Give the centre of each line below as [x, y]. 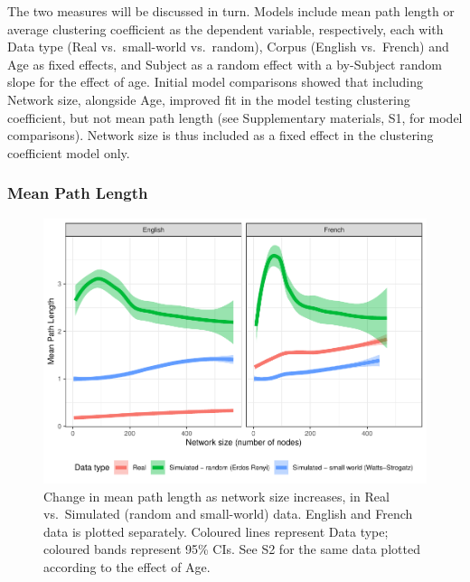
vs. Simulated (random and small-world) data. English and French [228, 514]
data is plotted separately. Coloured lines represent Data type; [216, 531]
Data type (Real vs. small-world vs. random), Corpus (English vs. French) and [228, 47]
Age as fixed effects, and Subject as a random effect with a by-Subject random [225, 64]
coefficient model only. [69, 152]
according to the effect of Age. [127, 567]
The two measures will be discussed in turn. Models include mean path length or [231, 11]
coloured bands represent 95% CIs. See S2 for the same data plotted [232, 549]
